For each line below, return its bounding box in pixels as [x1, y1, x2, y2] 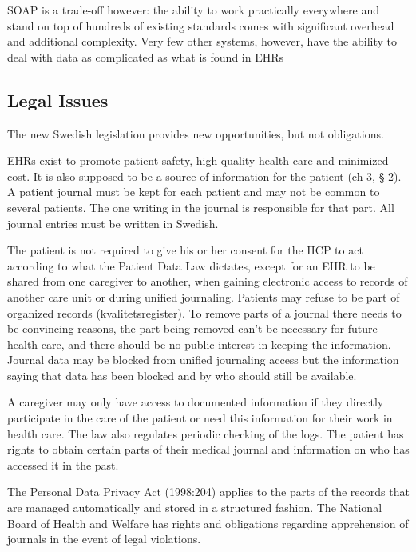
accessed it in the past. [7, 456, 119, 473]
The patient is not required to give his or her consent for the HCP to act [7, 242, 363, 258]
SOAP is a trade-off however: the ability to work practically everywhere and [7, 2, 379, 18]
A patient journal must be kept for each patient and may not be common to [7, 183, 380, 200]
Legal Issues [7, 87, 109, 112]
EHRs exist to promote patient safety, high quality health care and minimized [7, 152, 389, 169]
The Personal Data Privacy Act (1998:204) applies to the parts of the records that [7, 483, 410, 500]
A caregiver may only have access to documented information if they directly [7, 394, 384, 410]
